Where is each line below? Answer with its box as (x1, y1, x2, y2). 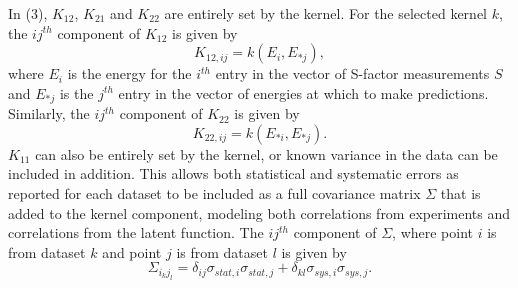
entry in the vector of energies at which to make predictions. (118, 82, 489, 103)
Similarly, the (8, 103, 90, 124)
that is (440, 183, 481, 204)
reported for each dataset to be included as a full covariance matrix (8, 183, 421, 204)
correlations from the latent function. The (8, 222, 264, 243)
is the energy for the (67, 63, 192, 84)
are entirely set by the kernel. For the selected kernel (164, 3, 487, 23)
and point (102, 241, 162, 262)
